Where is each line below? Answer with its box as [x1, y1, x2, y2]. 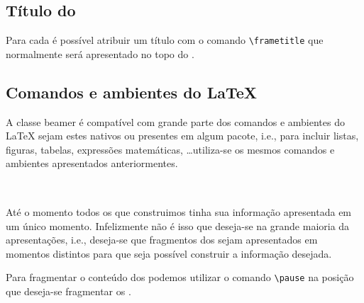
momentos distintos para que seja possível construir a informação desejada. [6, 246, 332, 261]
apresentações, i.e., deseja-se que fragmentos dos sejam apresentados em [6, 232, 318, 247]
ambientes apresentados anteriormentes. [6, 156, 178, 171]
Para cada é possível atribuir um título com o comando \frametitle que [6, 33, 324, 47]
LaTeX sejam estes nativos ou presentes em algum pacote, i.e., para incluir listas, [6, 128, 359, 143]
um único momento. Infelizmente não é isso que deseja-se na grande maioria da [6, 218, 350, 233]
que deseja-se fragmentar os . [6, 284, 131, 299]
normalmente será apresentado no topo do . [6, 46, 194, 61]
